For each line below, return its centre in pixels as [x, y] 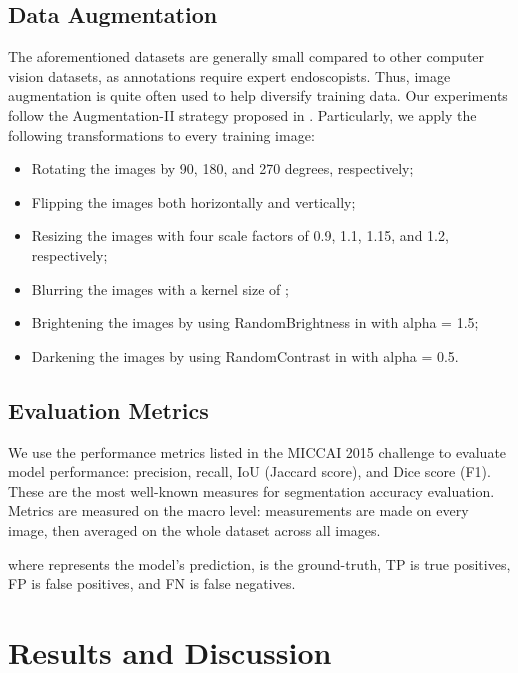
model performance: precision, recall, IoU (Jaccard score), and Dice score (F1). [249, 471]
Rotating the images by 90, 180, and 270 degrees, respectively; [222, 168]
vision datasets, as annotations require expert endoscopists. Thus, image [229, 75]
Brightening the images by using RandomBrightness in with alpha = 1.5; [255, 322]
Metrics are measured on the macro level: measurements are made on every [238, 510]
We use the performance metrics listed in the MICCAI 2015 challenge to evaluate [257, 451]
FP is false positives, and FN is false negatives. [152, 583]
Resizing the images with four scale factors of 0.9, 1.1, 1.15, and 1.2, [240, 235]
